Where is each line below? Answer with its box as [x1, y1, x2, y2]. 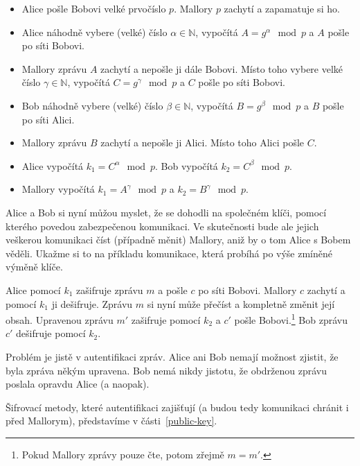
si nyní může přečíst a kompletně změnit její [147, 296, 335, 311]
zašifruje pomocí [131, 312, 201, 327]
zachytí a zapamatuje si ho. [224, 1, 340, 15]
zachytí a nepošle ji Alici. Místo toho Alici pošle [100, 135, 305, 150]
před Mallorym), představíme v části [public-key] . [6, 413, 217, 428]
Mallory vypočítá [21, 182, 95, 196]
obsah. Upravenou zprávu [6, 312, 114, 327]
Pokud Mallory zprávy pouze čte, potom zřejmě [21, 447, 224, 461]
